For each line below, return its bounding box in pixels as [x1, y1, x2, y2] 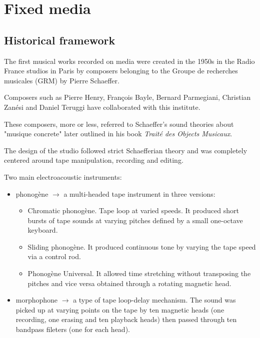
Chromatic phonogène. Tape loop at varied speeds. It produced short [27, 205, 239, 216]
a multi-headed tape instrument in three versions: [63, 188, 215, 199]
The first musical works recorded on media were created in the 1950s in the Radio [4, 55, 255, 66]
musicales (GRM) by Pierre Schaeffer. [4, 75, 119, 85]
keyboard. [27, 225, 58, 235]
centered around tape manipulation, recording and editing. [4, 155, 183, 165]
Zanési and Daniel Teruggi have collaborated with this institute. [4, 101, 200, 112]
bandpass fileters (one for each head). [15, 324, 130, 335]
